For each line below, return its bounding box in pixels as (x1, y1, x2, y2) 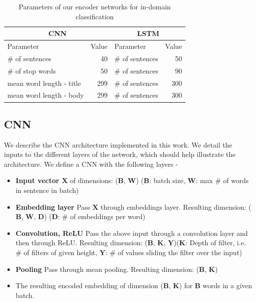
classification (75, 11, 114, 21)
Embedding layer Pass (15, 201, 90, 212)
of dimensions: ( (70, 175, 118, 186)
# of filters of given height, (15, 247, 98, 258)
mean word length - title (7, 77, 81, 88)
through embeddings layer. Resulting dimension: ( (101, 201, 252, 212)
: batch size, (149, 175, 185, 186)
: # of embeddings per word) (58, 211, 146, 222)
